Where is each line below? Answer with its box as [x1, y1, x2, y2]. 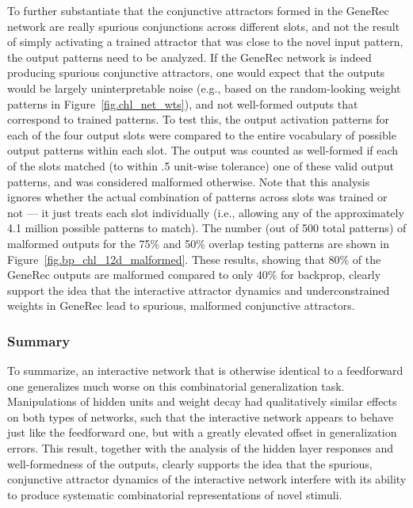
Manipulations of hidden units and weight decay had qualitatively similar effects [7, 393, 397, 410]
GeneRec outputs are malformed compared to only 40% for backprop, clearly [7, 266, 381, 283]
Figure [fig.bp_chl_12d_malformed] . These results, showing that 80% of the [7, 250, 381, 267]
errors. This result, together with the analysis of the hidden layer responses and [7, 440, 394, 456]
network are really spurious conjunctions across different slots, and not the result [7, 17, 400, 34]
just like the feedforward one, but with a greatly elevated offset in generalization [7, 424, 397, 441]
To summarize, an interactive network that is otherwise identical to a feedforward [7, 362, 403, 379]
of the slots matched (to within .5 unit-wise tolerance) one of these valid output [7, 157, 394, 174]
